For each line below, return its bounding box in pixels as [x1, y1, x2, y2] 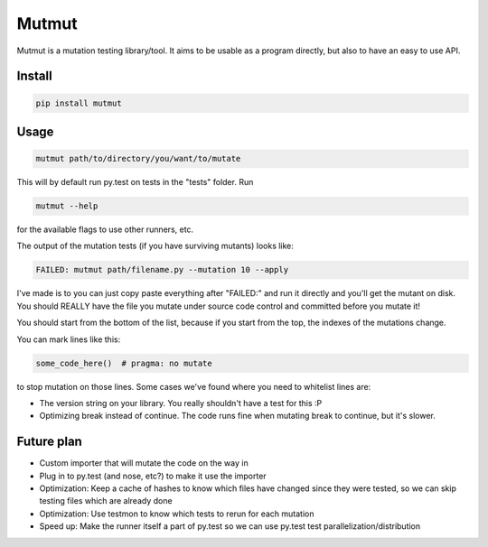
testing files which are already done [39, 496, 173, 506]
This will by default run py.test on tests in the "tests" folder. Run [16, 177, 254, 188]
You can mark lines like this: [16, 334, 121, 345]
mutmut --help [35, 201, 99, 211]
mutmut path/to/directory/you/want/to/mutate [35, 153, 241, 164]
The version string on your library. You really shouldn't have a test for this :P [39, 397, 323, 408]
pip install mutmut [35, 97, 122, 108]
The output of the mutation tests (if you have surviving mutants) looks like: [16, 240, 294, 252]
